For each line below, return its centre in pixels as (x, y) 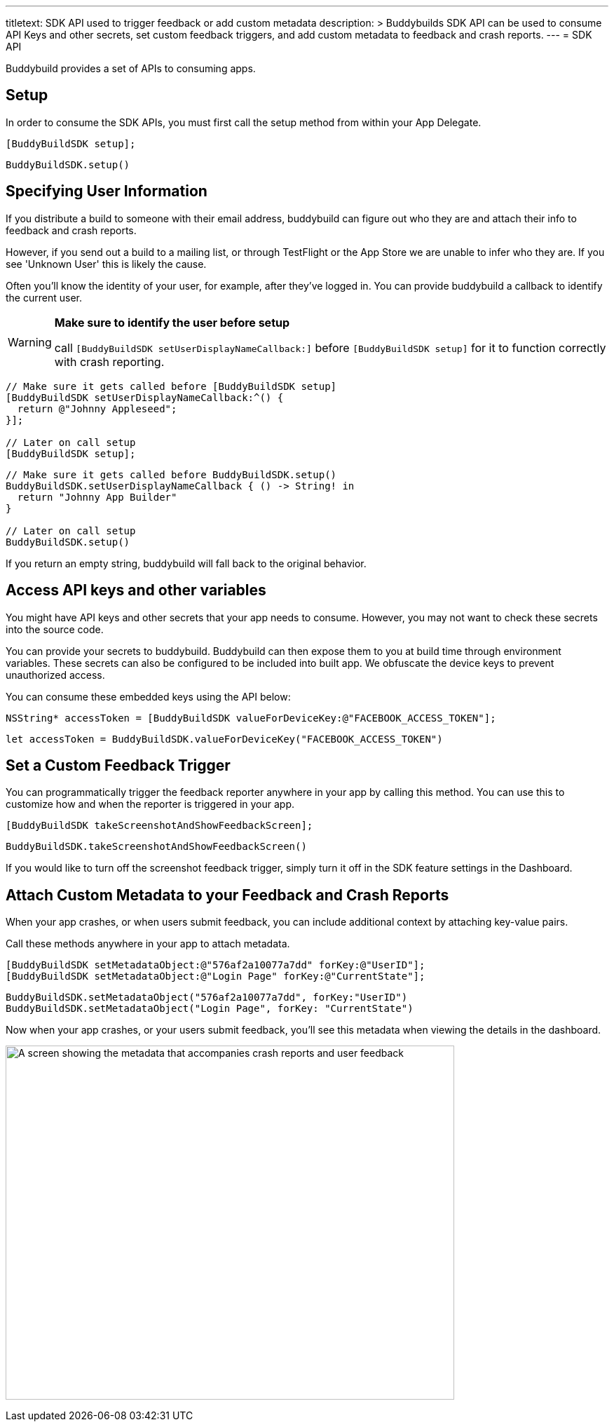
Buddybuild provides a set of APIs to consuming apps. (131, 68)
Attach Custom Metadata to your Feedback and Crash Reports (227, 895)
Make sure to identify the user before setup (172, 322)
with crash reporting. (109, 361)
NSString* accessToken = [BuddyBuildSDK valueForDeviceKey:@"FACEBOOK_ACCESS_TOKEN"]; (251, 718)
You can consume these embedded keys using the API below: (148, 696)
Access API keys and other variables (136, 590)
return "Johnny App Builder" (97, 497)
